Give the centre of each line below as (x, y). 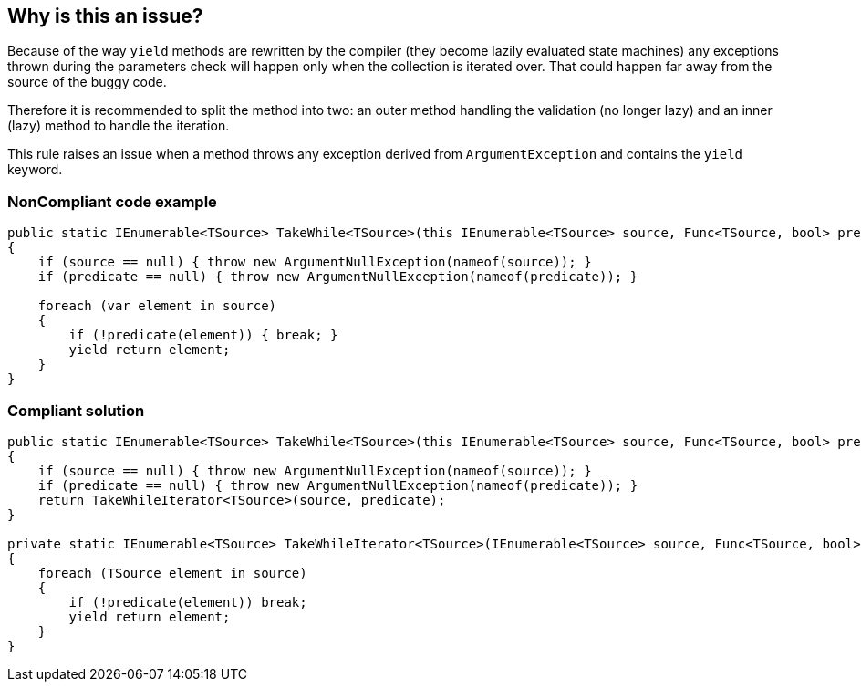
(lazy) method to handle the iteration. (119, 126)
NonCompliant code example (112, 201)
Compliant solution (76, 410)
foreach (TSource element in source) (172, 573)
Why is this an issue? (105, 16)
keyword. (35, 170)
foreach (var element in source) (157, 306)
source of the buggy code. (87, 82)
